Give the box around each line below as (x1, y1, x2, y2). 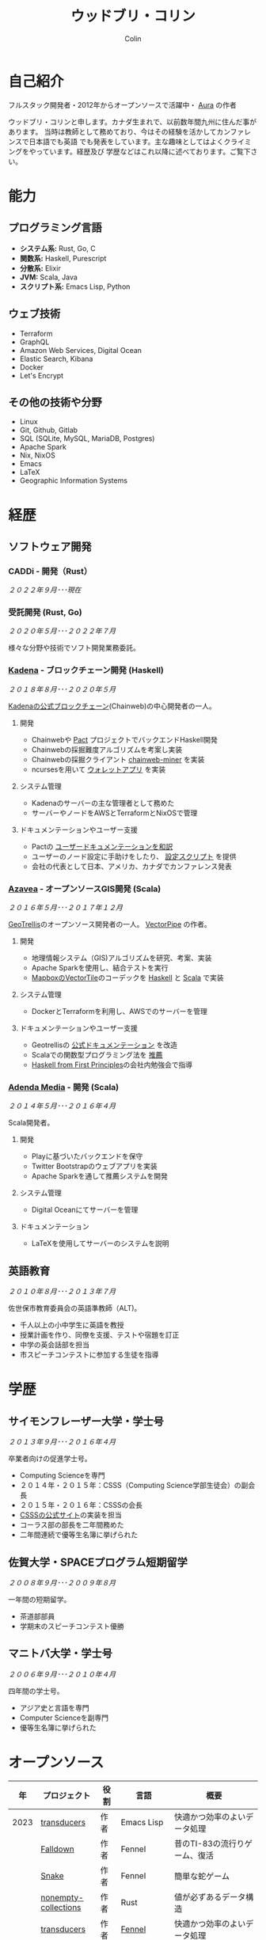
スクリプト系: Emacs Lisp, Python (19, 282, 131, 291)
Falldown (40, 1843, 74, 1855)
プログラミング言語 (8, 221, 102, 234)
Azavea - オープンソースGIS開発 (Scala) (8, 883, 161, 894)
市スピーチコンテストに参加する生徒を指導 (19, 1350, 159, 1360)
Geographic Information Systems (19, 476, 128, 485)
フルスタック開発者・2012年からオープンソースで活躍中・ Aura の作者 (8, 100, 237, 109)
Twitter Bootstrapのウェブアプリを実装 (31, 1161, 158, 1171)
